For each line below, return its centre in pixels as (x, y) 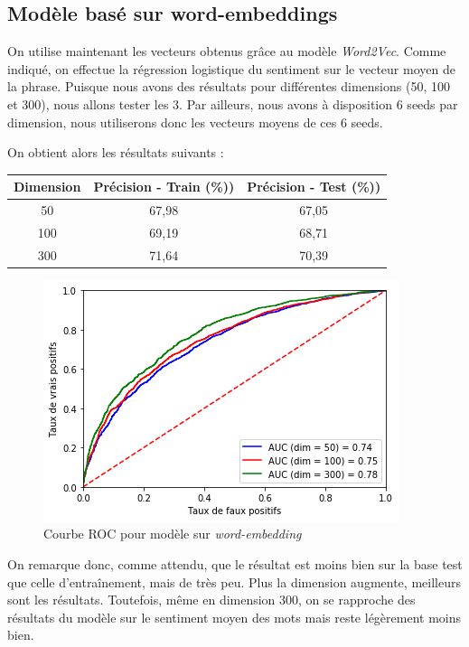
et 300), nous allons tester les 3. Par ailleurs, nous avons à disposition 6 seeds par (233, 103)
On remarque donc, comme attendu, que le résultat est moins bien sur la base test (235, 564)
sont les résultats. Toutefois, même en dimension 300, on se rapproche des (211, 600)
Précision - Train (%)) (164, 187)
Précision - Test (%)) (314, 187)
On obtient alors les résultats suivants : (116, 152)
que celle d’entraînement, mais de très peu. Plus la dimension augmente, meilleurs (234, 581)
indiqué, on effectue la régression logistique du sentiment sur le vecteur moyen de (231, 68)
